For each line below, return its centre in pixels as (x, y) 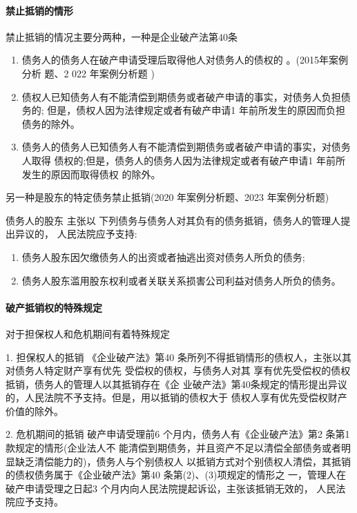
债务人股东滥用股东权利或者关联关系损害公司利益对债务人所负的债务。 (181, 280)
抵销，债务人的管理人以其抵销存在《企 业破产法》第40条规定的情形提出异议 (176, 384)
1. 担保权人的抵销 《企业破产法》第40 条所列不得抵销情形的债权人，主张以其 (178, 357)
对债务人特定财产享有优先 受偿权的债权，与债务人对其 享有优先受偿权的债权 (178, 370)
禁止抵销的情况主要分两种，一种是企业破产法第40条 (122, 36)
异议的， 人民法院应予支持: (76, 234)
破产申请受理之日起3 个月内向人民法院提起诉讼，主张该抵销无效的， (160, 488)
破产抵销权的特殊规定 (54, 307)
